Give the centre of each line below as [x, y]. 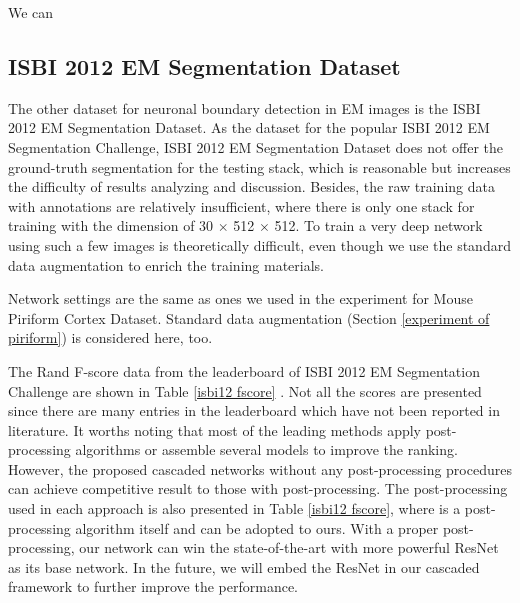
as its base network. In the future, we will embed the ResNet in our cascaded [244, 566]
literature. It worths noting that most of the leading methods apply [214, 429]
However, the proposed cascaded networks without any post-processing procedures [260, 468]
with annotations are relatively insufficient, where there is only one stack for [241, 205]
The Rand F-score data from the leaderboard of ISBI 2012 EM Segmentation [244, 370]
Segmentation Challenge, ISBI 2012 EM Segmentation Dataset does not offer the [256, 146]
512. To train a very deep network [378, 225]
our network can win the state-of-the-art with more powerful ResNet [289, 547]
